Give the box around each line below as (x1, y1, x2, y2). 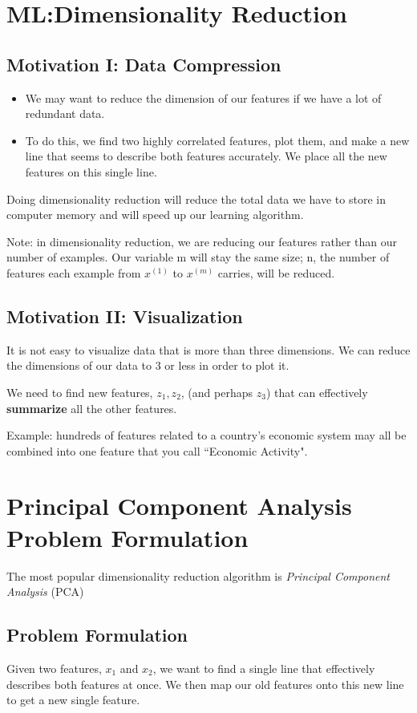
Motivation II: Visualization (6, 303, 243, 328)
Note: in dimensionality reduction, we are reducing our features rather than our (6, 233, 398, 249)
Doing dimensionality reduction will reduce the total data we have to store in (6, 190, 386, 207)
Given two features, (6, 659, 102, 676)
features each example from (6, 264, 141, 281)
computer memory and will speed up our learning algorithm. (6, 206, 304, 223)
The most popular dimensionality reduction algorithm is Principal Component (6, 567, 390, 584)
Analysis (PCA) (6, 583, 84, 600)
